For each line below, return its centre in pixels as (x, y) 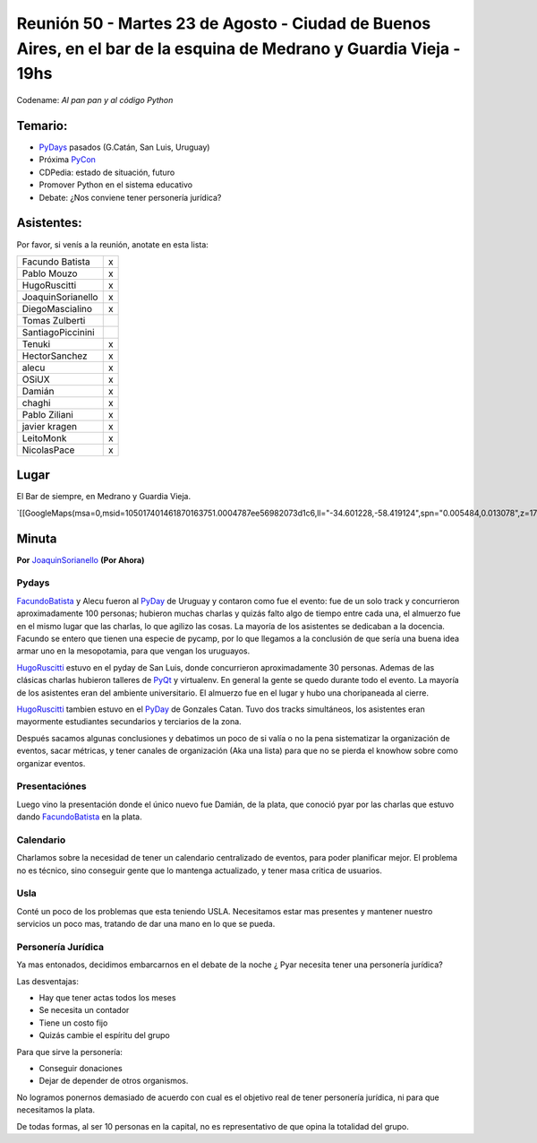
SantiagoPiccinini (58, 332)
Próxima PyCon (67, 160)
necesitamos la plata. (56, 1110)
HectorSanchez (55, 356)
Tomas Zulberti (54, 320)
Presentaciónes (51, 786)
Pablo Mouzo (50, 273)
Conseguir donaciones (81, 1069)
